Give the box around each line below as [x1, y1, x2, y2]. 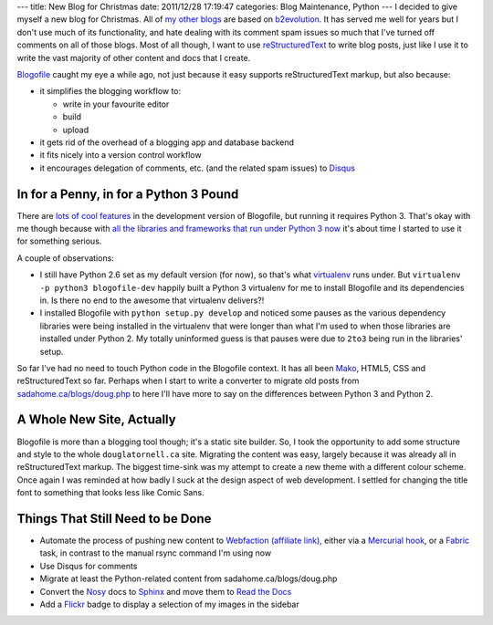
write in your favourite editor [62, 99, 170, 109]
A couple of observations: [16, 252, 114, 264]
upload [62, 124, 89, 135]
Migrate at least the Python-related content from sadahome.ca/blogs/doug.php [39, 573, 338, 584]
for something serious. [16, 235, 102, 246]
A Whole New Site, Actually [16, 411, 177, 428]
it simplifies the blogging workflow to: [39, 86, 182, 97]
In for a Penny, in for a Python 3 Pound [16, 186, 239, 202]
